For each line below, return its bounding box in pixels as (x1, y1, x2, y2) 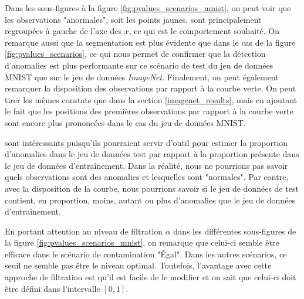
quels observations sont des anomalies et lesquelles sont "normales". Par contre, (5, 171, 289, 183)
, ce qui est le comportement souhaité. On (129, 25, 280, 37)
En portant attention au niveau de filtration (5, 225, 163, 237)
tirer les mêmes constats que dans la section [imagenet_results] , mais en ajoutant (5, 93, 298, 106)
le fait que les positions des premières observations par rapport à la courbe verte (5, 105, 293, 117)
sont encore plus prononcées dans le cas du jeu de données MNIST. (5, 116, 246, 128)
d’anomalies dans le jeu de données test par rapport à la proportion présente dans (5, 148, 299, 160)
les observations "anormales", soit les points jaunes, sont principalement (5, 13, 262, 25)
